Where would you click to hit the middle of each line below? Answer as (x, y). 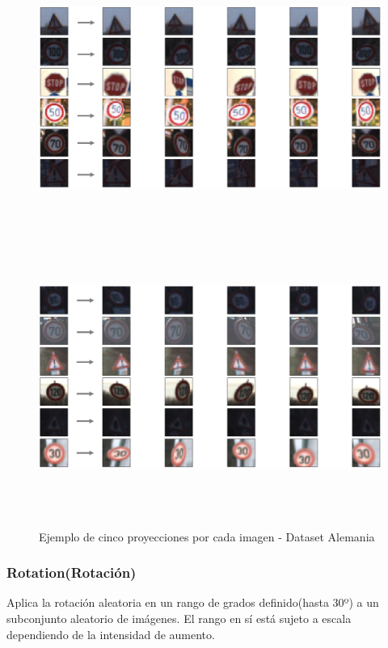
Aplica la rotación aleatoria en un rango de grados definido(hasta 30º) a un (193, 602)
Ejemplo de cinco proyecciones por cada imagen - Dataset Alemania (207, 536)
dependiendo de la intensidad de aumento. (111, 634)
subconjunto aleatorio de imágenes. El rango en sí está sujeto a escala (179, 618)
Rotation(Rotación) (72, 572)
